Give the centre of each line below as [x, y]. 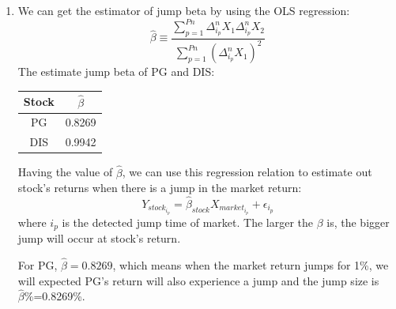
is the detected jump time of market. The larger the [187, 222]
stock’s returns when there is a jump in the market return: [160, 188]
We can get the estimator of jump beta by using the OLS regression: [184, 10]
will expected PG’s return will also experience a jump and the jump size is [198, 280]
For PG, [38, 265]
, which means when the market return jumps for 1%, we [251, 265]
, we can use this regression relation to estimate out [247, 172]
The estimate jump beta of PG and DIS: [116, 72]
